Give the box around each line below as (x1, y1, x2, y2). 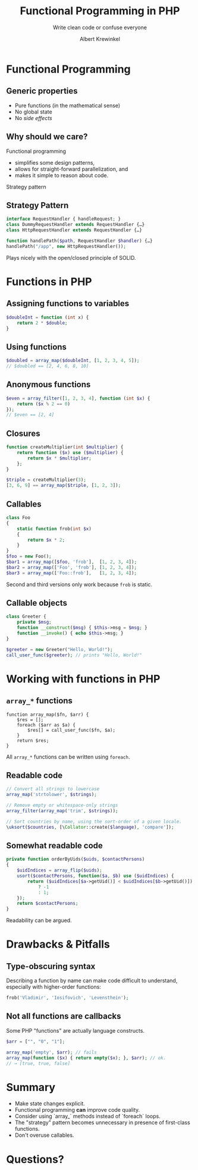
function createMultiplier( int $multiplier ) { (6, 444, 124, 450)
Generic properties (6, 86, 78, 96)
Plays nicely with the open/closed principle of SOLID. (6, 254, 136, 261)
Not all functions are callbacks (6, 1011, 121, 1021)
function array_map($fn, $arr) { (6, 712, 89, 718)
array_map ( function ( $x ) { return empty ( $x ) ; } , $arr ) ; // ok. (6, 1055, 166, 1061)
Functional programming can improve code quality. (14, 1106, 140, 1114)
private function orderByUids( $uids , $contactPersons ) (6, 856, 145, 863)
